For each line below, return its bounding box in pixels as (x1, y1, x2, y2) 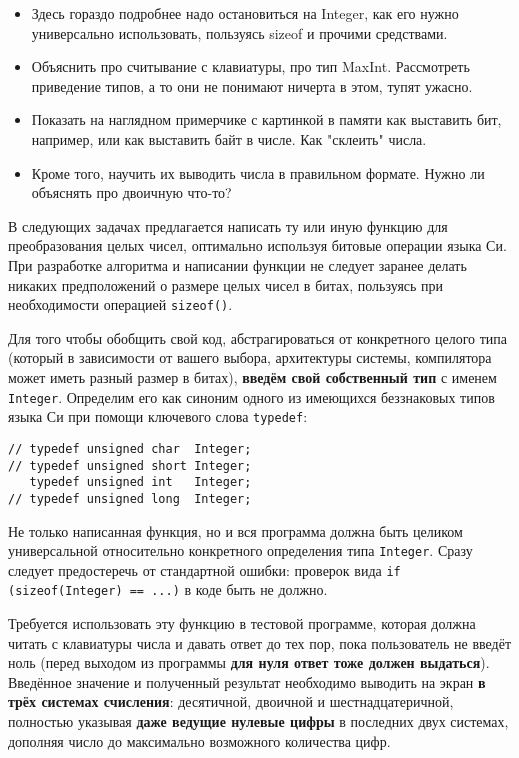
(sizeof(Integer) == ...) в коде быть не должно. (8, 579, 328, 600)
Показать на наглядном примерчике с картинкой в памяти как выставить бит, (31, 109, 502, 130)
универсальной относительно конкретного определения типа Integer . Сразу (8, 540, 473, 561)
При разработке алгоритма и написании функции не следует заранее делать (8, 254, 467, 275)
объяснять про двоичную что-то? (31, 182, 232, 203)
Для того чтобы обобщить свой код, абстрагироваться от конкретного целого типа (8, 327, 508, 348)
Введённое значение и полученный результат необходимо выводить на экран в (8, 671, 486, 692)
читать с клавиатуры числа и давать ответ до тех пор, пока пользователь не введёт (8, 632, 512, 653)
